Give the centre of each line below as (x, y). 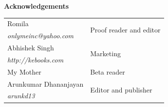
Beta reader (108, 71)
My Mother (24, 71)
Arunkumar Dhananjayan (46, 84)
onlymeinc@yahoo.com (40, 36)
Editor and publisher (121, 89)
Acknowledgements (37, 6)
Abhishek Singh (31, 48)
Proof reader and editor (125, 29)
